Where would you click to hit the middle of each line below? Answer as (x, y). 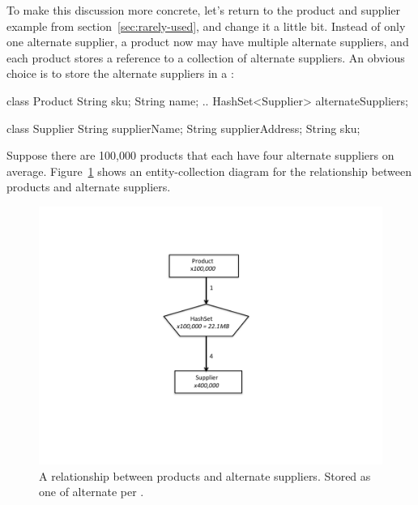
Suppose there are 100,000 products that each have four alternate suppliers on (200, 155)
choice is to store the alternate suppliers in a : (120, 73)
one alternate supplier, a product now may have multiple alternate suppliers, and (208, 42)
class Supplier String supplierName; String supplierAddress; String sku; (183, 128)
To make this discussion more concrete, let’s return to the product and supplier (204, 10)
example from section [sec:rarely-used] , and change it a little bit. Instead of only (206, 26)
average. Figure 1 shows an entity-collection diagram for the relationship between (209, 171)
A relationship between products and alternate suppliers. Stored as (205, 475)
